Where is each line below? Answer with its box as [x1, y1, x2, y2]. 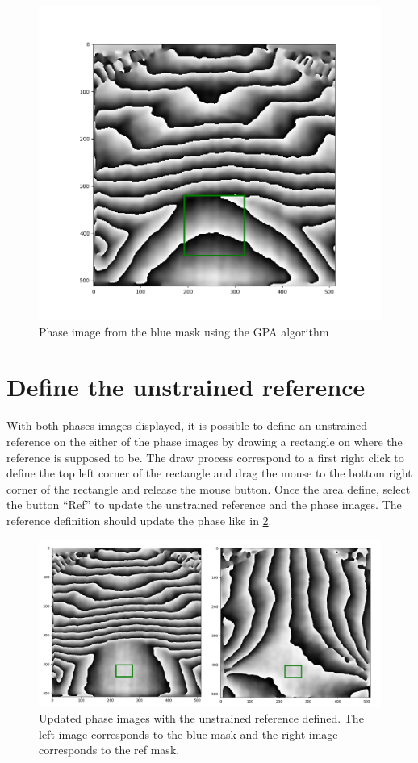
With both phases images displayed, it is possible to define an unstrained [6, 417, 368, 434]
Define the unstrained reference [6, 370, 366, 403]
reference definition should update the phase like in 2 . [6, 511, 272, 528]
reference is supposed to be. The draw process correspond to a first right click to [6, 448, 404, 465]
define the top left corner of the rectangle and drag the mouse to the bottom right [6, 465, 412, 482]
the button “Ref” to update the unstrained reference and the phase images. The [6, 496, 402, 513]
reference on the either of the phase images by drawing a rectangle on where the [6, 432, 403, 449]
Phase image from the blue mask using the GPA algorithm [39, 323, 329, 340]
